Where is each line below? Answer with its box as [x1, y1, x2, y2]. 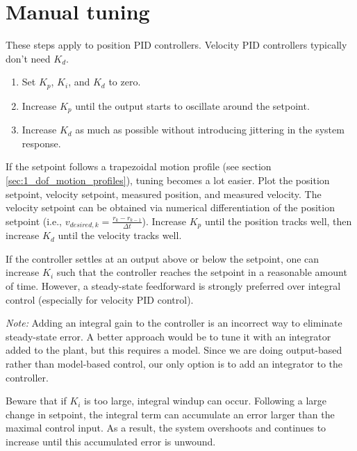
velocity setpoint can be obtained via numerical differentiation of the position [6, 200, 335, 215]
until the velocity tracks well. [58, 228, 182, 243]
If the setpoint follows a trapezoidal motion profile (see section [6, 159, 272, 174]
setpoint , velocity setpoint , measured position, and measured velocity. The [6, 186, 322, 201]
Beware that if [6, 393, 67, 408]
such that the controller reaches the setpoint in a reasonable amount [56, 265, 347, 279]
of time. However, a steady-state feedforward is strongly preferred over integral [6, 279, 341, 293]
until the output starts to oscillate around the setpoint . [75, 98, 310, 113]
